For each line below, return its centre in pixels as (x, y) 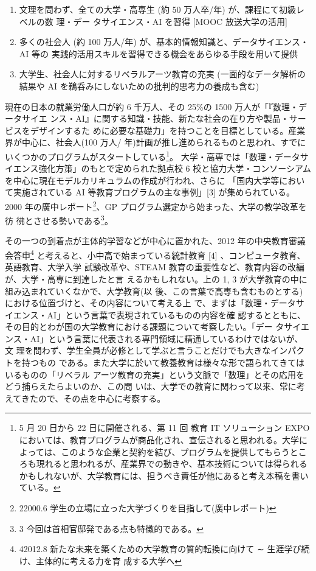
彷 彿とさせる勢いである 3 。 (59, 219)
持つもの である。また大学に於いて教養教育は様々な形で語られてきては (163, 363)
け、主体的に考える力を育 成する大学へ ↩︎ (101, 560)
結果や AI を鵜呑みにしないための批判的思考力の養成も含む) (139, 86)
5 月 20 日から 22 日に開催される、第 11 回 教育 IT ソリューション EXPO (164, 428)
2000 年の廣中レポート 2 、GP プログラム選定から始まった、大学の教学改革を (156, 205)
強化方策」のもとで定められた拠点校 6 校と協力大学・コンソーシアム (175, 168)
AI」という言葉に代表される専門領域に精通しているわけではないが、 (167, 338)
